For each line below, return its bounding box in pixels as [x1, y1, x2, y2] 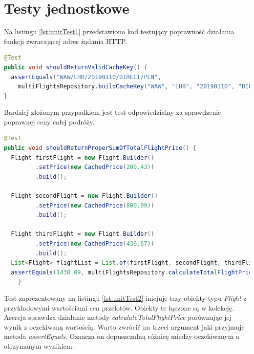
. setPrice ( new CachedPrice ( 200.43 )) [35, 164, 154, 171]
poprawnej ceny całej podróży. [4, 116, 95, 126]
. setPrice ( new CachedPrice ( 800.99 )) [35, 202, 154, 209]
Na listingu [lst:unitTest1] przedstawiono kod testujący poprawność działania [4, 26, 234, 37]
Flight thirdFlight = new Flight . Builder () [11, 230, 154, 238]
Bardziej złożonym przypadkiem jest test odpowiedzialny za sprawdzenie [4, 107, 221, 117]
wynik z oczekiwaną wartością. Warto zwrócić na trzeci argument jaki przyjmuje [4, 321, 245, 332]
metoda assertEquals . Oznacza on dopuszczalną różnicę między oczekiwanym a [4, 331, 239, 341]
